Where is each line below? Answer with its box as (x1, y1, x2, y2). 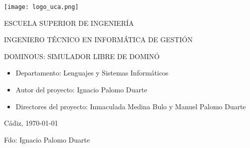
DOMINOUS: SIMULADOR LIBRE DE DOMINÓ (4, 51, 160, 61)
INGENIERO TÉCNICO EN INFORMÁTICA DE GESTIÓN (4, 34, 193, 45)
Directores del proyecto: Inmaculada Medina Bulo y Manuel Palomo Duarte (15, 101, 246, 111)
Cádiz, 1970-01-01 (4, 118, 58, 128)
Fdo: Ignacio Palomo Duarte (4, 134, 90, 145)
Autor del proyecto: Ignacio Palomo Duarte (15, 84, 147, 95)
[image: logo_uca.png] (4, 3, 79, 10)
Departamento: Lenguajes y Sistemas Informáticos (15, 68, 169, 78)
